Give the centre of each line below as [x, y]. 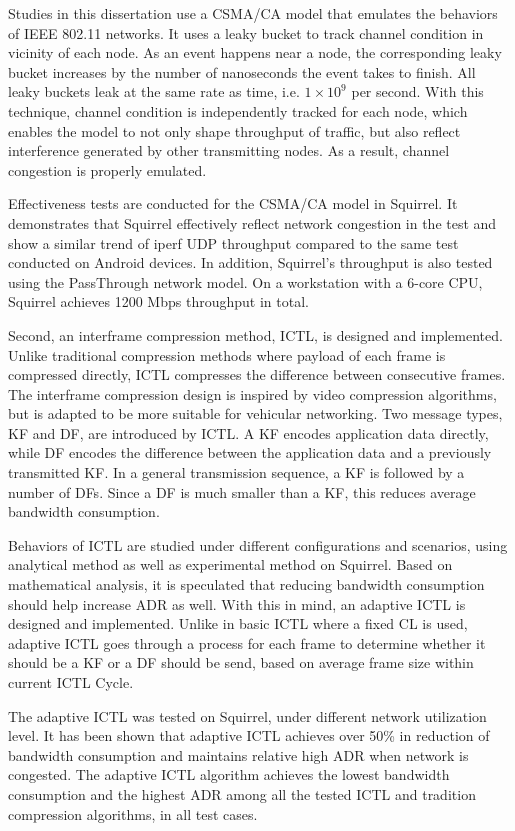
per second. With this [417, 91]
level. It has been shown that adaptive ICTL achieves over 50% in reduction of [249, 735]
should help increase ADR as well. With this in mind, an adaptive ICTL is [237, 603]
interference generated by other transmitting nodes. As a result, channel [229, 150]
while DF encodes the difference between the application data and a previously [250, 452]
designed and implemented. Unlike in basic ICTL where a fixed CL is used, [238, 623]
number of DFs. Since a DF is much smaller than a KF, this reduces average [242, 491]
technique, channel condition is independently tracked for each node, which [238, 110]
